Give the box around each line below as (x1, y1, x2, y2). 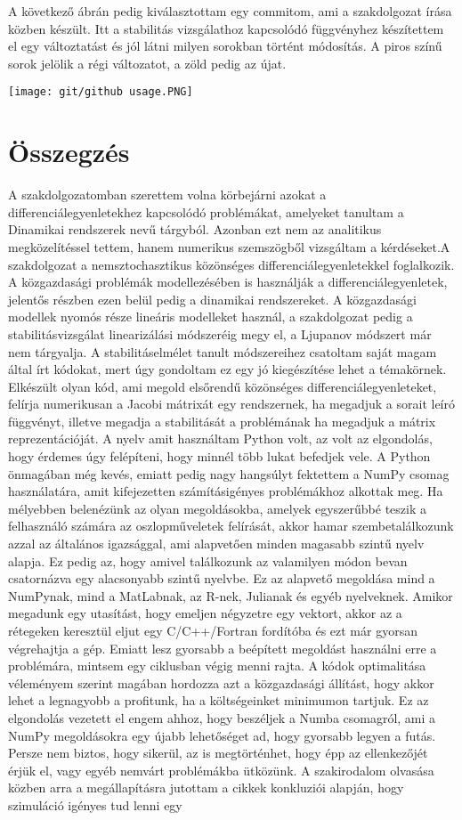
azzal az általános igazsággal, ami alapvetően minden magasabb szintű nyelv (8, 534, 425, 553)
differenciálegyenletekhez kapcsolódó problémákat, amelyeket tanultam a (8, 202, 404, 221)
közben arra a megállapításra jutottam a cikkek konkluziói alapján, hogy (8, 778, 404, 797)
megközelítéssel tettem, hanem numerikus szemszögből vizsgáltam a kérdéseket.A (8, 237, 450, 256)
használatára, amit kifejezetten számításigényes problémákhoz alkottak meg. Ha (8, 482, 443, 500)
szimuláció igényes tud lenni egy (8, 795, 182, 814)
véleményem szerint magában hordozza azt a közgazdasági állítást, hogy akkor (8, 673, 434, 692)
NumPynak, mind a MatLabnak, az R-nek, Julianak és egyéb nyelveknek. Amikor (8, 586, 453, 605)
